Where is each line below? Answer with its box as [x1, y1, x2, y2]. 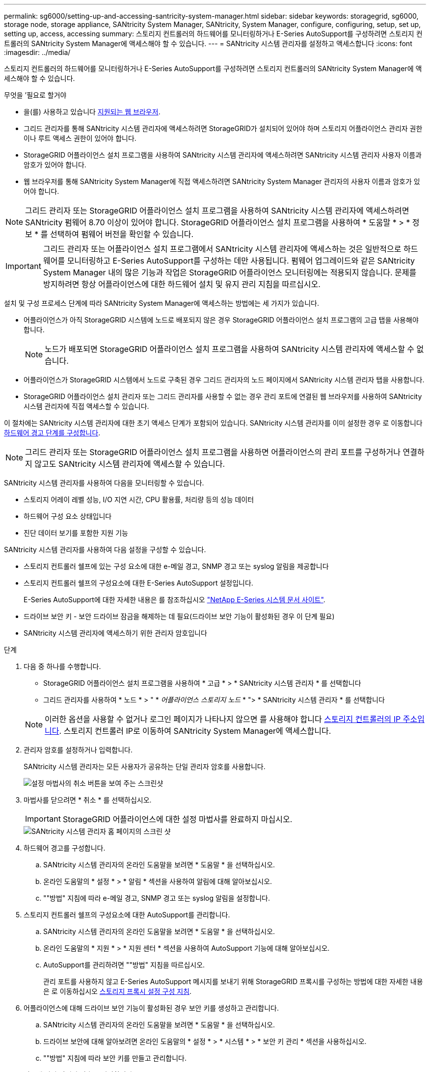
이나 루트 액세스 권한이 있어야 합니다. [24, 134, 136, 142]
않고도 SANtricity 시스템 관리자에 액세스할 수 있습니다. [34, 459, 225, 469]
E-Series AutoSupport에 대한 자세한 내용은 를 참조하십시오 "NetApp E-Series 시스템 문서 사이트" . [24, 595, 325, 604]
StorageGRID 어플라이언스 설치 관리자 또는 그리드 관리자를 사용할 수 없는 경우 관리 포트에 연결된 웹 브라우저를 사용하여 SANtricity [24, 392, 422, 401]
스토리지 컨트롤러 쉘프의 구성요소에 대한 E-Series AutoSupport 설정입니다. [24, 579, 253, 587]
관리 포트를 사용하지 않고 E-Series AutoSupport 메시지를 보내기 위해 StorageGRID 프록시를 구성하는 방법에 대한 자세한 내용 [43, 977, 423, 986]
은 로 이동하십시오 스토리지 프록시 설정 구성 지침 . [43, 987, 192, 995]
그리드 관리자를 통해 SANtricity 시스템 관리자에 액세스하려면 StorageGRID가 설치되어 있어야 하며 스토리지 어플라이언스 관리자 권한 [24, 124, 423, 133]
